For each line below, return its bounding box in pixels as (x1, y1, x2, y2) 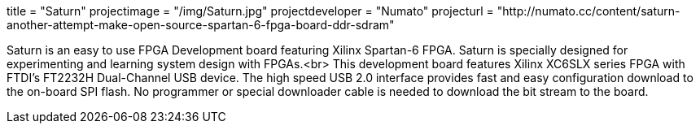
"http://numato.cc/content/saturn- (497, 4, 680, 18)
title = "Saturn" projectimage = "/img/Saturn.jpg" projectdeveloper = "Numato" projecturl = (7, 4, 494, 18)
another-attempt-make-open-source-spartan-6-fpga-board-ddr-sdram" (7, 18, 395, 32)
